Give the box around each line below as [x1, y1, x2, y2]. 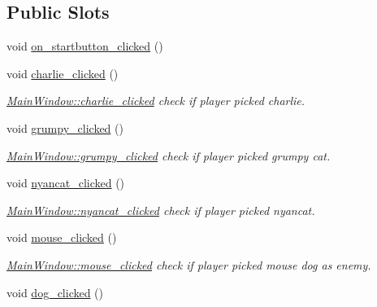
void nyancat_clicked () [6, 174, 125, 191]
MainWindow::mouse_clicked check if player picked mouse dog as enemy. [6, 256, 371, 273]
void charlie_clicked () [6, 64, 119, 81]
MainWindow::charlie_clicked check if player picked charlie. [6, 92, 305, 109]
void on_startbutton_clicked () [6, 37, 163, 55]
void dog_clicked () [6, 283, 104, 300]
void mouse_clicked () [6, 229, 117, 246]
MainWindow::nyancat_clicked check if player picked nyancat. [6, 201, 315, 218]
